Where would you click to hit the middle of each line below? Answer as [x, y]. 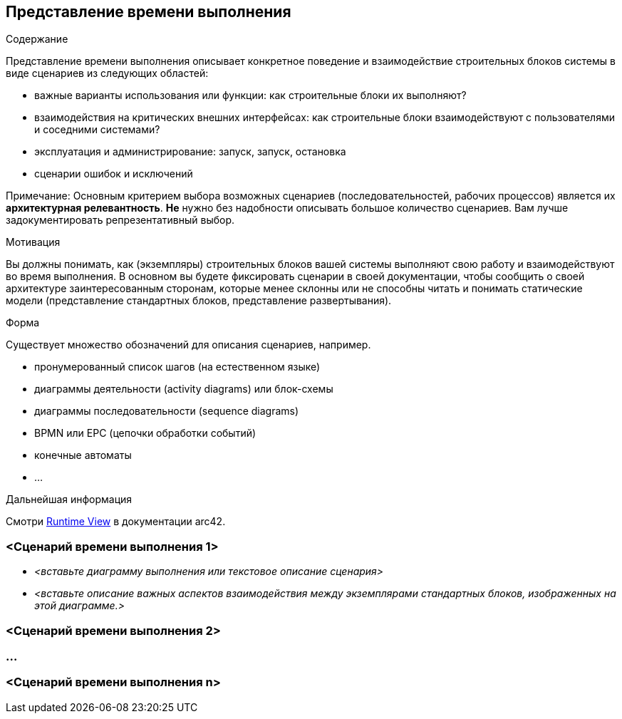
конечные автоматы [83, 455]
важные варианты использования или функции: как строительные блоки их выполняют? [250, 95]
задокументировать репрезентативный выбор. [120, 220]
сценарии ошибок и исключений [114, 174]
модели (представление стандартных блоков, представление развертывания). [199, 301]
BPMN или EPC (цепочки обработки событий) [145, 433]
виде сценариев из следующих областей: [107, 73]
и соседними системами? [97, 130]
